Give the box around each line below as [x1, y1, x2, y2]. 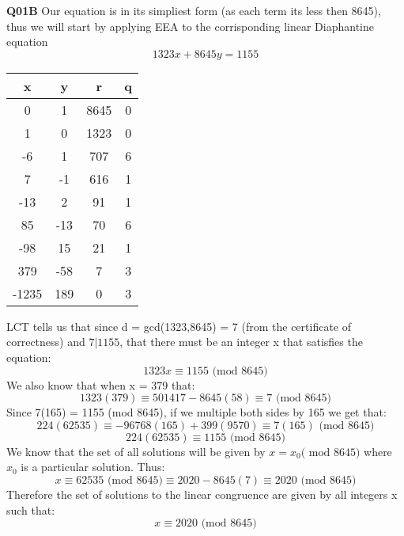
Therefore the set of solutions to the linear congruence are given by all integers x [6, 485, 398, 502]
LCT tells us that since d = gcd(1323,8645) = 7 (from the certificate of [6, 317, 352, 334]
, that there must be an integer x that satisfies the [119, 333, 363, 350]
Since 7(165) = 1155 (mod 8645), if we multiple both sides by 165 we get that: [6, 404, 387, 420]
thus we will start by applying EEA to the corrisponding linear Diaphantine [6, 17, 374, 34]
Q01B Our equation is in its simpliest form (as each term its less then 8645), [6, 2, 381, 18]
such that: [6, 501, 55, 518]
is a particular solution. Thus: [21, 458, 165, 475]
